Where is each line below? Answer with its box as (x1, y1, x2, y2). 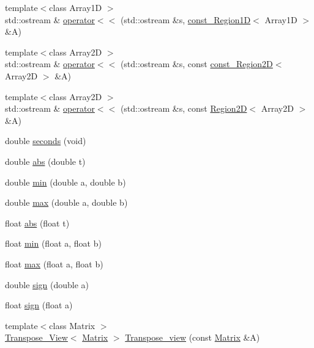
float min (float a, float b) (5, 237, 102, 250)
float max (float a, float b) (5, 257, 103, 270)
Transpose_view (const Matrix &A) (125, 331, 260, 344)
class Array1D (49, 1, 102, 13)
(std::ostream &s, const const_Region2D (120, 57, 273, 70)
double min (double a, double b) (5, 175, 126, 188)
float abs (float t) (5, 216, 70, 229)
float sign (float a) (5, 299, 73, 311)
